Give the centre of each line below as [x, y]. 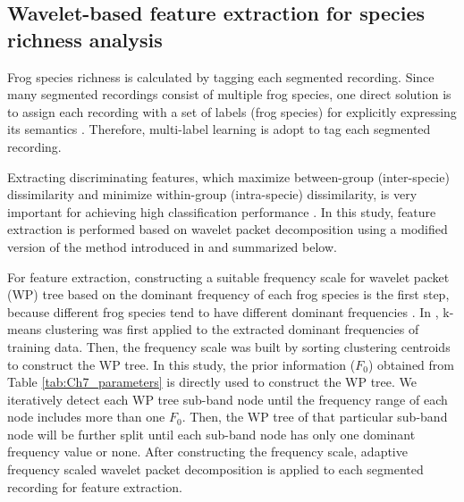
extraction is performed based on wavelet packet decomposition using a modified [228, 229]
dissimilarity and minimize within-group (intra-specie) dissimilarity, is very [212, 194]
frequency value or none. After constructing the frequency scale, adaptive [207, 452]
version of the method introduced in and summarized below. [172, 246]
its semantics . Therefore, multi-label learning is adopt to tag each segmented [219, 129]
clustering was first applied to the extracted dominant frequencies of [232, 329]
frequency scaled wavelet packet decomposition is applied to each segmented [215, 469]
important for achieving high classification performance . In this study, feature [222, 211]
